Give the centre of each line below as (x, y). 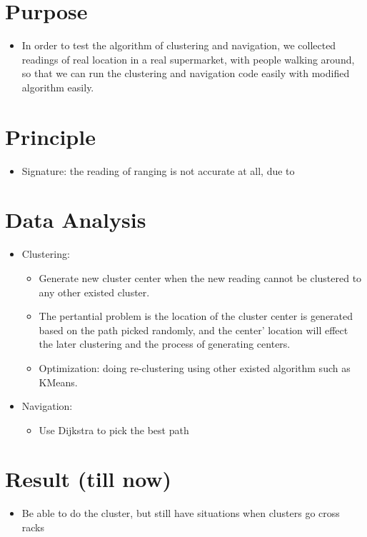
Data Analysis (76, 220)
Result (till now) (89, 479)
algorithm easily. (58, 87)
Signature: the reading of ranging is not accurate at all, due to (158, 170)
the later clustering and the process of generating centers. (165, 344)
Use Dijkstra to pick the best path (114, 430)
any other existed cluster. (94, 292)
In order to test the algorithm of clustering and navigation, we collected (179, 45)
